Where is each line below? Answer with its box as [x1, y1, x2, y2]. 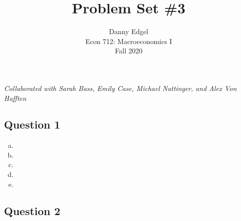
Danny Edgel [109, 26, 148, 37]
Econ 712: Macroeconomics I [85, 36, 172, 46]
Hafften [4, 92, 27, 103]
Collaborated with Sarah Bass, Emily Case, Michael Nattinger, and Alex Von [4, 83, 237, 93]
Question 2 [4, 203, 60, 218]
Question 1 [4, 117, 60, 132]
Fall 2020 [115, 45, 143, 56]
